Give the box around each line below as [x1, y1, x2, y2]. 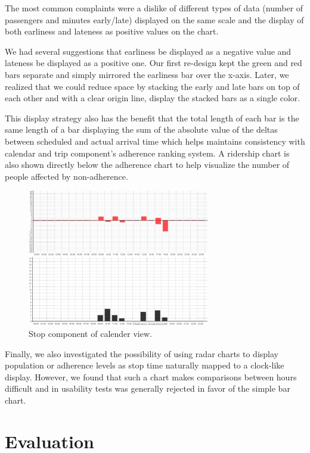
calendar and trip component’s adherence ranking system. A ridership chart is [5, 146, 290, 159]
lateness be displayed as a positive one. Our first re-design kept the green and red [5, 57, 302, 69]
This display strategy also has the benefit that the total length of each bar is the [5, 111, 299, 124]
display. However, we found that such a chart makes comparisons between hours [5, 370, 297, 383]
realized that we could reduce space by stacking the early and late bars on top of [5, 80, 300, 92]
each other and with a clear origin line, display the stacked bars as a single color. [5, 92, 300, 104]
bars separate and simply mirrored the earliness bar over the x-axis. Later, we [5, 68, 289, 80]
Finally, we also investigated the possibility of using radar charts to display [5, 347, 278, 360]
